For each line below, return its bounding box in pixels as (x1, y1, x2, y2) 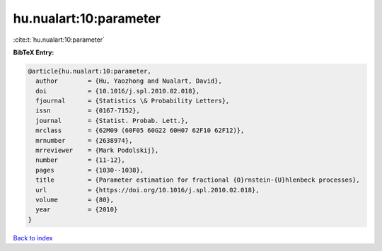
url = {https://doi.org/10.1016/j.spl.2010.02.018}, (35, 186, 260, 194)
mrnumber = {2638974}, (35, 136, 133, 144)
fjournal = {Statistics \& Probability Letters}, (35, 97, 230, 105)
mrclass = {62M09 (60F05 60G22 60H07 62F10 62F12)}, (35, 127, 245, 134)
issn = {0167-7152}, (35, 107, 141, 115)
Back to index (13, 233, 53, 242)
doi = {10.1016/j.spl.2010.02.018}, (35, 87, 200, 95)
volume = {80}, (35, 196, 115, 204)
